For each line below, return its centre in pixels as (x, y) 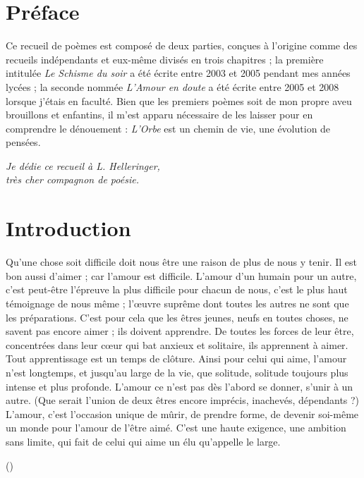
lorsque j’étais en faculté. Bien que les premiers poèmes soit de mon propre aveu (179, 100)
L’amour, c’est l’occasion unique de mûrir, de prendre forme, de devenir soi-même (182, 413)
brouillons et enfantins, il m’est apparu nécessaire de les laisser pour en (159, 115)
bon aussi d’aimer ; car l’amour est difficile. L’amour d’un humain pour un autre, (181, 275)
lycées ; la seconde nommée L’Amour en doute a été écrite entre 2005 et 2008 (172, 86)
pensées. (23, 142)
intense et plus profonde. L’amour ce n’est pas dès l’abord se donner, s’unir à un (180, 386)
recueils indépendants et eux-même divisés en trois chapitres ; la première (165, 59)
